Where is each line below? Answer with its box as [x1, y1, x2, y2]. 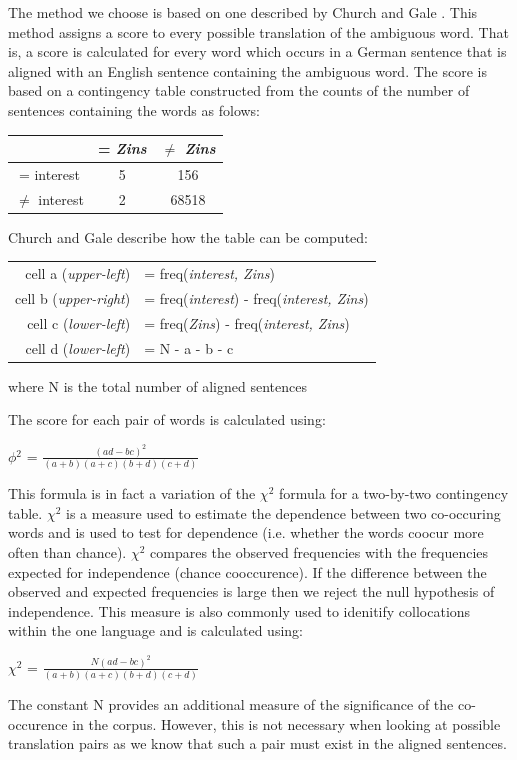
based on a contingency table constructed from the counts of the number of [8, 80, 470, 101]
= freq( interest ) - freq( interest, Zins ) [144, 288, 369, 309]
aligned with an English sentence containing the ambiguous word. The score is [8, 60, 487, 81]
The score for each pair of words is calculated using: [8, 409, 326, 430]
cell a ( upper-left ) [25, 263, 131, 284]
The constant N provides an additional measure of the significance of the [8, 694, 454, 715]
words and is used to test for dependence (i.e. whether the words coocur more [8, 522, 484, 543]
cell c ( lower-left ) [27, 312, 131, 333]
